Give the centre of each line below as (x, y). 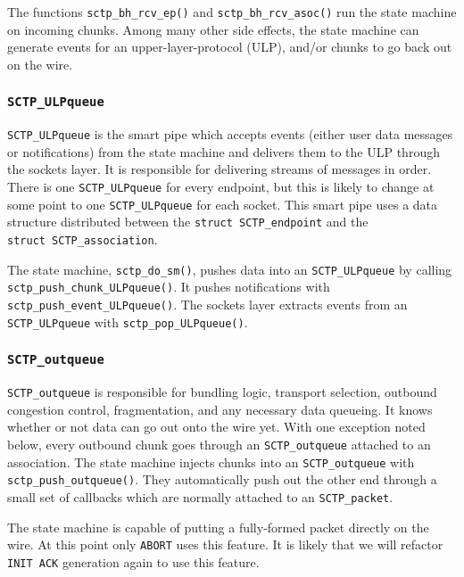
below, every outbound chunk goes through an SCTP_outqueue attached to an (219, 444)
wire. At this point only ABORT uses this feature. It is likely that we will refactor (225, 544)
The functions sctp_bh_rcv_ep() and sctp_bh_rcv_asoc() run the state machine (232, 12)
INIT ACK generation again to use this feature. (133, 561)
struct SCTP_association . (83, 239)
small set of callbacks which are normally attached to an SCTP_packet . (200, 496)
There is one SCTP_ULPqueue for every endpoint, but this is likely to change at (221, 187)
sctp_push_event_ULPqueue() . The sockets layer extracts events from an (207, 304)
